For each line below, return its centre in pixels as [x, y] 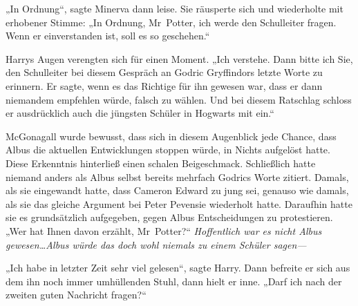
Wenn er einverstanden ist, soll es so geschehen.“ [108, 36]
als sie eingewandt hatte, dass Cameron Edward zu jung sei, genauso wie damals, [177, 190]
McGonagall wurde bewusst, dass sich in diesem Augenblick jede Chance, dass [171, 136]
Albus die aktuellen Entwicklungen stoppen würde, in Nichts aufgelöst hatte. [168, 150]
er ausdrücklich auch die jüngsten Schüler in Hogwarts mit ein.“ [140, 113]
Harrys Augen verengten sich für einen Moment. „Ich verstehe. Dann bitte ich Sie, [179, 58]
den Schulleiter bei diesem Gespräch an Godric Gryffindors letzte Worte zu [164, 72]
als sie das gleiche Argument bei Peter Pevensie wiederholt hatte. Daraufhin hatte [179, 203]
